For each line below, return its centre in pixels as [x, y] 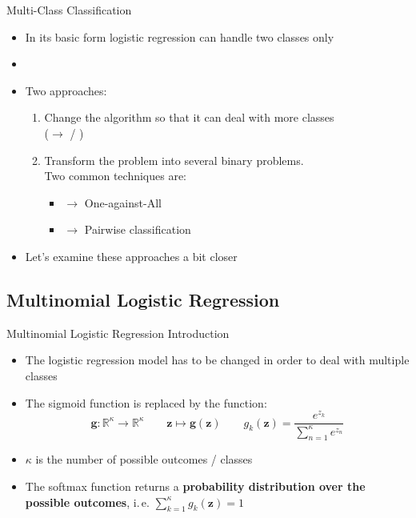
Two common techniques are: [116, 176]
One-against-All [123, 202]
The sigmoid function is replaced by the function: [146, 402]
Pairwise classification [138, 229]
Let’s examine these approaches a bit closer [131, 256]
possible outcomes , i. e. [87, 502]
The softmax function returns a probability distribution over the [195, 486]
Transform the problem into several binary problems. [174, 160]
